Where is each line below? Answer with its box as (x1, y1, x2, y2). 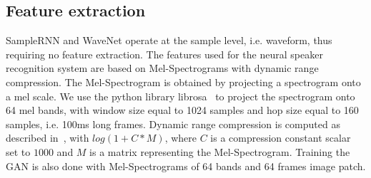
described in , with (6, 130, 89, 145)
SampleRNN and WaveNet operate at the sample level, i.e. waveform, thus (6, 33, 332, 48)
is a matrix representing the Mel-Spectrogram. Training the (89, 144, 350, 159)
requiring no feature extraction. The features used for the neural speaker (6, 46, 323, 61)
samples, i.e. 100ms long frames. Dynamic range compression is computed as (6, 116, 340, 131)
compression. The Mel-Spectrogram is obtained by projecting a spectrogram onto (6, 74, 361, 89)
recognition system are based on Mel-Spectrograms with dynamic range (6, 61, 319, 75)
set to (6, 144, 31, 159)
